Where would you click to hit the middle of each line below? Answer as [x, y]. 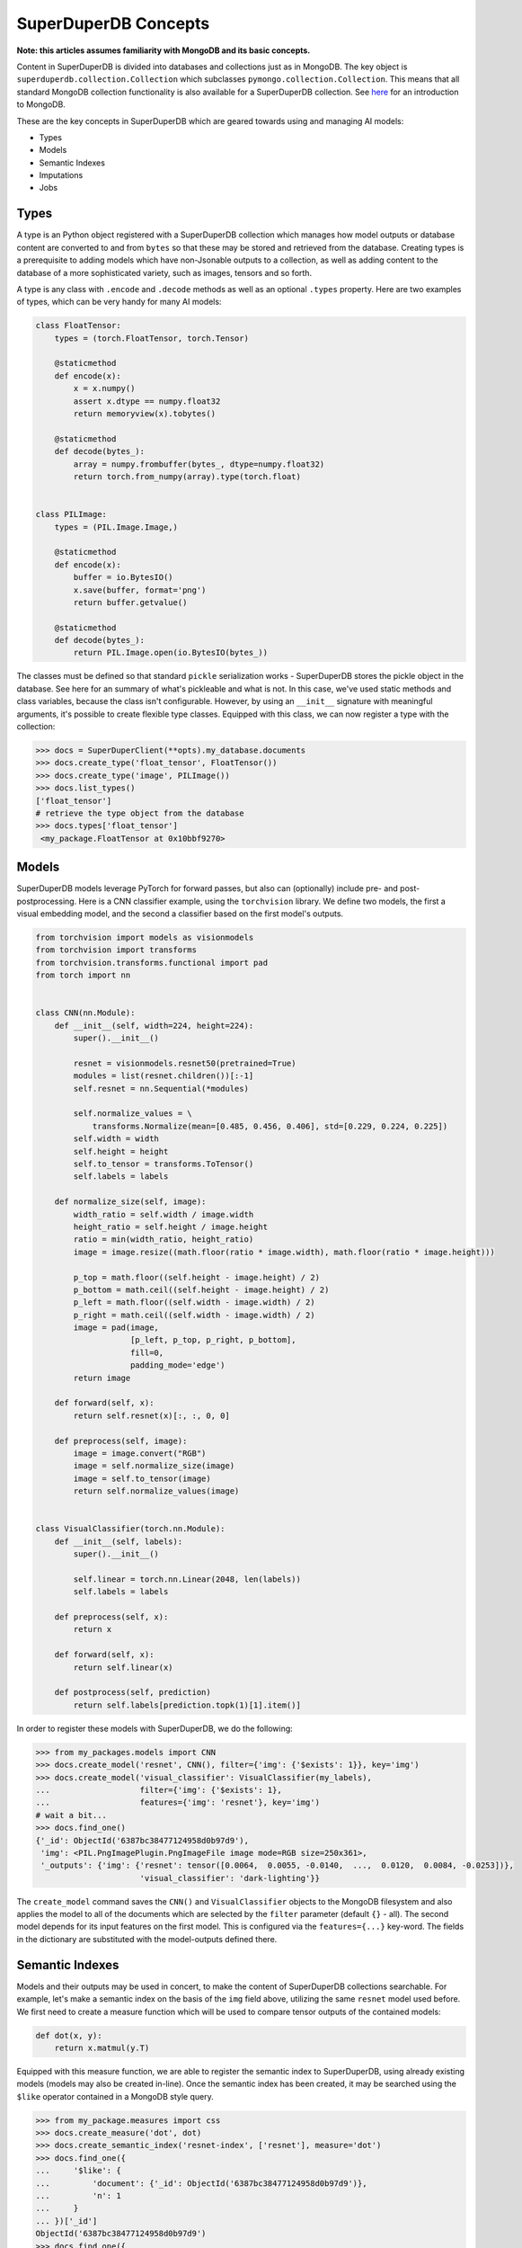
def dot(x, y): [69, 2035]
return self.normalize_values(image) [156, 1491]
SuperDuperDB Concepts [113, 23]
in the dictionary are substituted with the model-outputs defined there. [147, 1939]
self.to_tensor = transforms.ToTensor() [164, 1164]
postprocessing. [47, 901]
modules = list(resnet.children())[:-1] [164, 1076]
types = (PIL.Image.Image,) [116, 527]
